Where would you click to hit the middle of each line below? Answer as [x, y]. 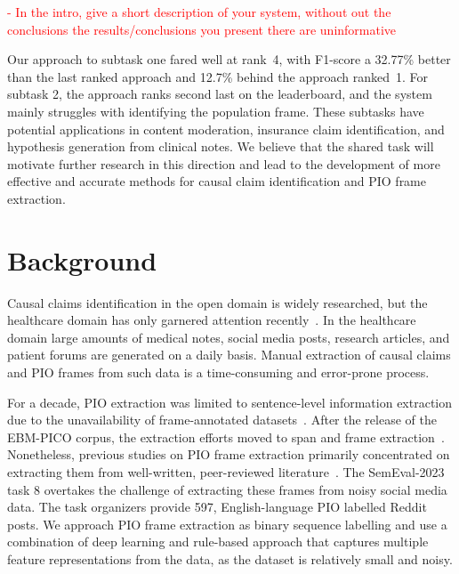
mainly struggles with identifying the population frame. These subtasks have [216, 111]
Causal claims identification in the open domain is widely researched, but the [217, 302]
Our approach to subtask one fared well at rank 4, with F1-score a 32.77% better [229, 59]
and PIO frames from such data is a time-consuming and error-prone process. [218, 372]
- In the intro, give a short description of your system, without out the [199, 12]
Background [82, 259]
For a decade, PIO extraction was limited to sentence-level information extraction [230, 402]
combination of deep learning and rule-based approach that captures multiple [218, 542]
